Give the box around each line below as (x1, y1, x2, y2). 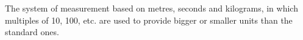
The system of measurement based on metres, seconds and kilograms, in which (5, 2, 298, 14)
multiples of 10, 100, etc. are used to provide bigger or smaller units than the (5, 13, 293, 26)
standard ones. (5, 25, 59, 38)
